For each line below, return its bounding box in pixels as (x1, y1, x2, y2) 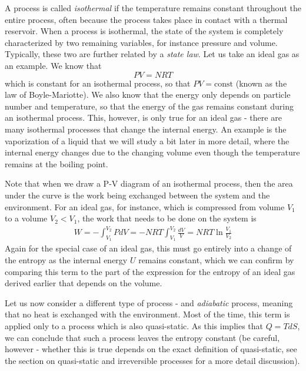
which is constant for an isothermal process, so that (5, 77, 191, 89)
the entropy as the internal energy (5, 254, 128, 266)
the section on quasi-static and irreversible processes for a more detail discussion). (5, 354, 300, 366)
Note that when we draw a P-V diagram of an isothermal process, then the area (5, 177, 293, 190)
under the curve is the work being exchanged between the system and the (5, 188, 270, 201)
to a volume (5, 212, 48, 224)
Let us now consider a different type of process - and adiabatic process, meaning (5, 296, 293, 309)
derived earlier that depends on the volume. (5, 277, 162, 289)
